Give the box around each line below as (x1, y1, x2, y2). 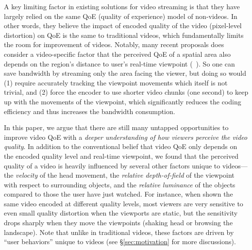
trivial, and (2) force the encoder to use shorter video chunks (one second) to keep (4, 87, 249, 97)
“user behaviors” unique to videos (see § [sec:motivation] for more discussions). (4, 236, 236, 247)
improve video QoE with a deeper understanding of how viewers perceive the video (4, 132, 248, 142)
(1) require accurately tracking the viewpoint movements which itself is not (4, 77, 228, 87)
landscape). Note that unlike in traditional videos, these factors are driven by (4, 227, 234, 237)
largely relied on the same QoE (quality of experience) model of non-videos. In (4, 11, 237, 21)
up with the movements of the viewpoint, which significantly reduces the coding (4, 96, 241, 106)
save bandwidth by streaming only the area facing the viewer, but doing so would (4, 68, 246, 78)
